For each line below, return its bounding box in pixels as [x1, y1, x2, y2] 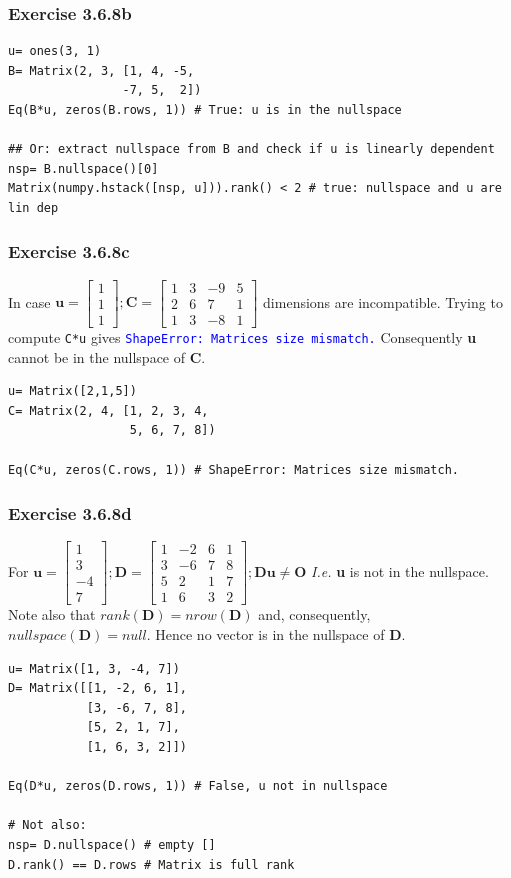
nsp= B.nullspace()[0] [8, 161, 159, 176]
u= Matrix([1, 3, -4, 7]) [8, 661, 180, 676]
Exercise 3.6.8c [8, 239, 130, 264]
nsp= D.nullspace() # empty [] [8, 837, 216, 852]
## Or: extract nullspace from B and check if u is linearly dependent [8, 142, 495, 157]
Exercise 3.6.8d [8, 501, 132, 526]
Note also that [8, 604, 96, 625]
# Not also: [8, 818, 87, 833]
